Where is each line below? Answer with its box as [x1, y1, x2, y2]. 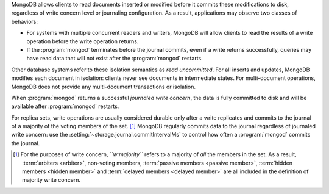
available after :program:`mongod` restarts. [11, 102, 119, 110]
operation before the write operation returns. [26, 37, 139, 45]
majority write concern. [22, 176, 81, 184]
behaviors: [11, 18, 38, 25]
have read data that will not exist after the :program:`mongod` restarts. [26, 55, 203, 62]
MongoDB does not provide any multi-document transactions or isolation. [11, 83, 196, 90]
